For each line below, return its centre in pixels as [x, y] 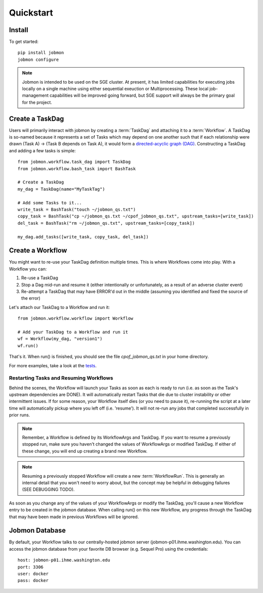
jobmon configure [38, 59]
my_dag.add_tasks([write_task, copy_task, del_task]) [83, 237]
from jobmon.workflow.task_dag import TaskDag [74, 162]
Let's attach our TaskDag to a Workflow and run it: [59, 307]
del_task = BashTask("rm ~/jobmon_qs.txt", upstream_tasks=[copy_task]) [106, 223]
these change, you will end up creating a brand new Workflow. [85, 451]
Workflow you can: [28, 269]
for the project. [37, 102]
